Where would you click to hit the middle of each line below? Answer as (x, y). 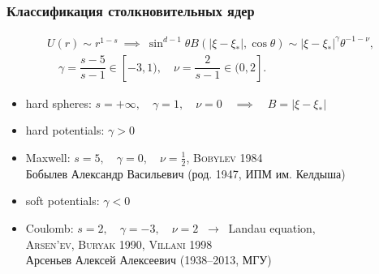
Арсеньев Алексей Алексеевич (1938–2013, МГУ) (149, 260)
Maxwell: (48, 157)
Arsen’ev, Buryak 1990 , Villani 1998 (119, 244)
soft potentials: (62, 201)
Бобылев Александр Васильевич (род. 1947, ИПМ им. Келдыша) (185, 173)
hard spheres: (58, 103)
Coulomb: (50, 227)
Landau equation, (272, 227)
